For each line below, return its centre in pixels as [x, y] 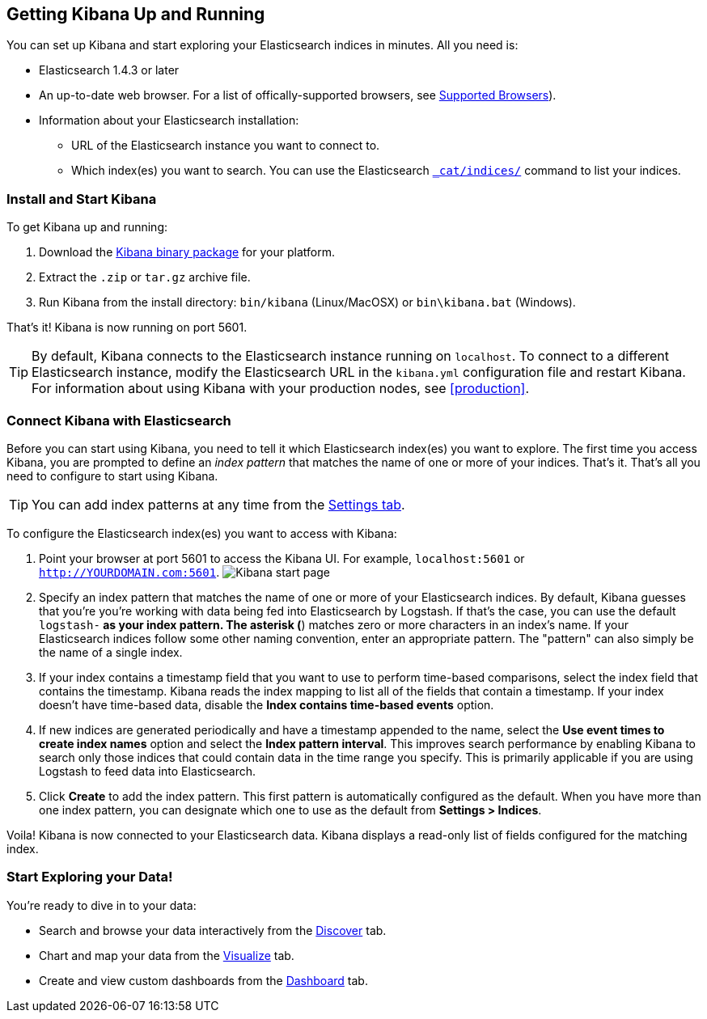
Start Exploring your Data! [90, 877]
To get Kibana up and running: [87, 227]
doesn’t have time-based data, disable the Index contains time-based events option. [267, 704]
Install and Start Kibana [82, 199]
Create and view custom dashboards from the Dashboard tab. [203, 980]
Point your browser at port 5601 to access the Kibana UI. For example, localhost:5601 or [282, 558]
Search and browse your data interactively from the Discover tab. [213, 930]
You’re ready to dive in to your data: [102, 905]
